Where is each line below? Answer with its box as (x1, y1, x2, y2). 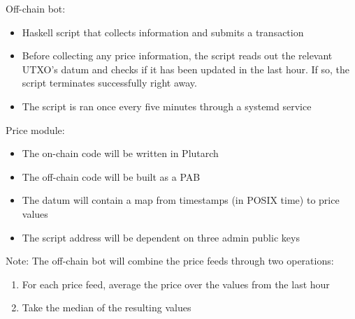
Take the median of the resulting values (22, 300, 191, 315)
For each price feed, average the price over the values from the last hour (22, 276, 330, 291)
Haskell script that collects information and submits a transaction (22, 24, 304, 39)
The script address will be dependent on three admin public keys (22, 230, 300, 244)
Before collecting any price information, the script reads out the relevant (22, 48, 333, 63)
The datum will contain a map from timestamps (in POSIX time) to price (22, 193, 340, 207)
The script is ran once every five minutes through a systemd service (22, 98, 312, 113)
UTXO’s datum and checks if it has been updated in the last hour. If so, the (22, 61, 350, 76)
